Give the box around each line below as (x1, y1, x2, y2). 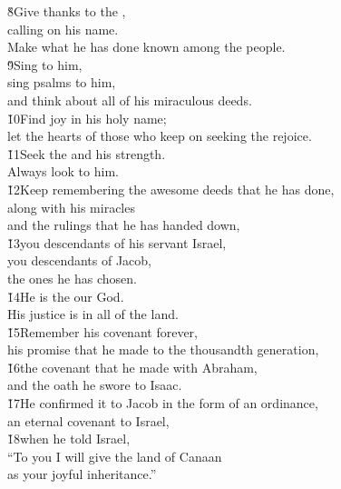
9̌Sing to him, (7, 55, 83, 74)
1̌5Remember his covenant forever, (7, 322, 198, 341)
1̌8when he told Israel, (7, 429, 131, 448)
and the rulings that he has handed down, (7, 215, 240, 235)
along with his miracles (7, 197, 135, 216)
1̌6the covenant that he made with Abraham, (7, 357, 258, 376)
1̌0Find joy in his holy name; (7, 108, 167, 127)
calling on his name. (7, 19, 119, 38)
